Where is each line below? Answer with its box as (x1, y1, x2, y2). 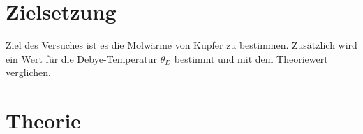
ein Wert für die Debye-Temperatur (6, 51, 157, 66)
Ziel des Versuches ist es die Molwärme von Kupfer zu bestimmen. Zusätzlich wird (6, 38, 357, 52)
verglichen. (6, 65, 51, 80)
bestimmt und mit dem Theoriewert (174, 51, 328, 66)
